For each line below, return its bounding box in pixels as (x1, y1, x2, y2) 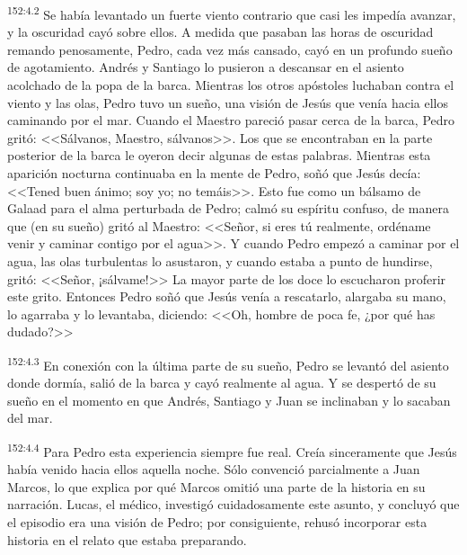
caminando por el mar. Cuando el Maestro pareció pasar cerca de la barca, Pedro (7, 111, 455, 130)
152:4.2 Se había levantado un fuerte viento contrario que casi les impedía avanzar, (7, 3, 456, 23)
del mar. (7, 408, 53, 427)
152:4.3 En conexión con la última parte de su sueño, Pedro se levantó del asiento (7, 353, 449, 374)
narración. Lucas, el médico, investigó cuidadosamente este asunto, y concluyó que (7, 495, 460, 514)
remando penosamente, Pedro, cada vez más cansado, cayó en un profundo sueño (7, 40, 453, 58)
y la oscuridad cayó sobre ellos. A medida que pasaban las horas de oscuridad (7, 22, 434, 41)
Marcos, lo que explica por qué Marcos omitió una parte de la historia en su (7, 477, 426, 496)
